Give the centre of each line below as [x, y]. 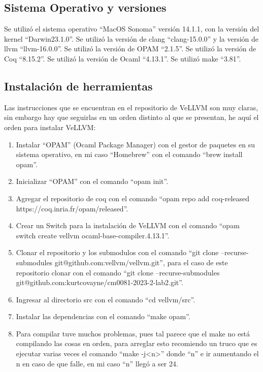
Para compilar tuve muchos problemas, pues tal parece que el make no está [133, 333]
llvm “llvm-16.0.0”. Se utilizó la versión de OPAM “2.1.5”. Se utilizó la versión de [130, 49]
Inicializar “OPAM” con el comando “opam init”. [92, 181]
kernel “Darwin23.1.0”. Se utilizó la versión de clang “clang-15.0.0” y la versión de [131, 38]
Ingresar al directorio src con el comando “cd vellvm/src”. [106, 299]
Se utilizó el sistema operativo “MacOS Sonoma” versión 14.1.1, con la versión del [132, 29]
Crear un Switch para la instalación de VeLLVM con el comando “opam [128, 225]
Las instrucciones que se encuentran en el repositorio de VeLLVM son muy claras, [131, 107]
